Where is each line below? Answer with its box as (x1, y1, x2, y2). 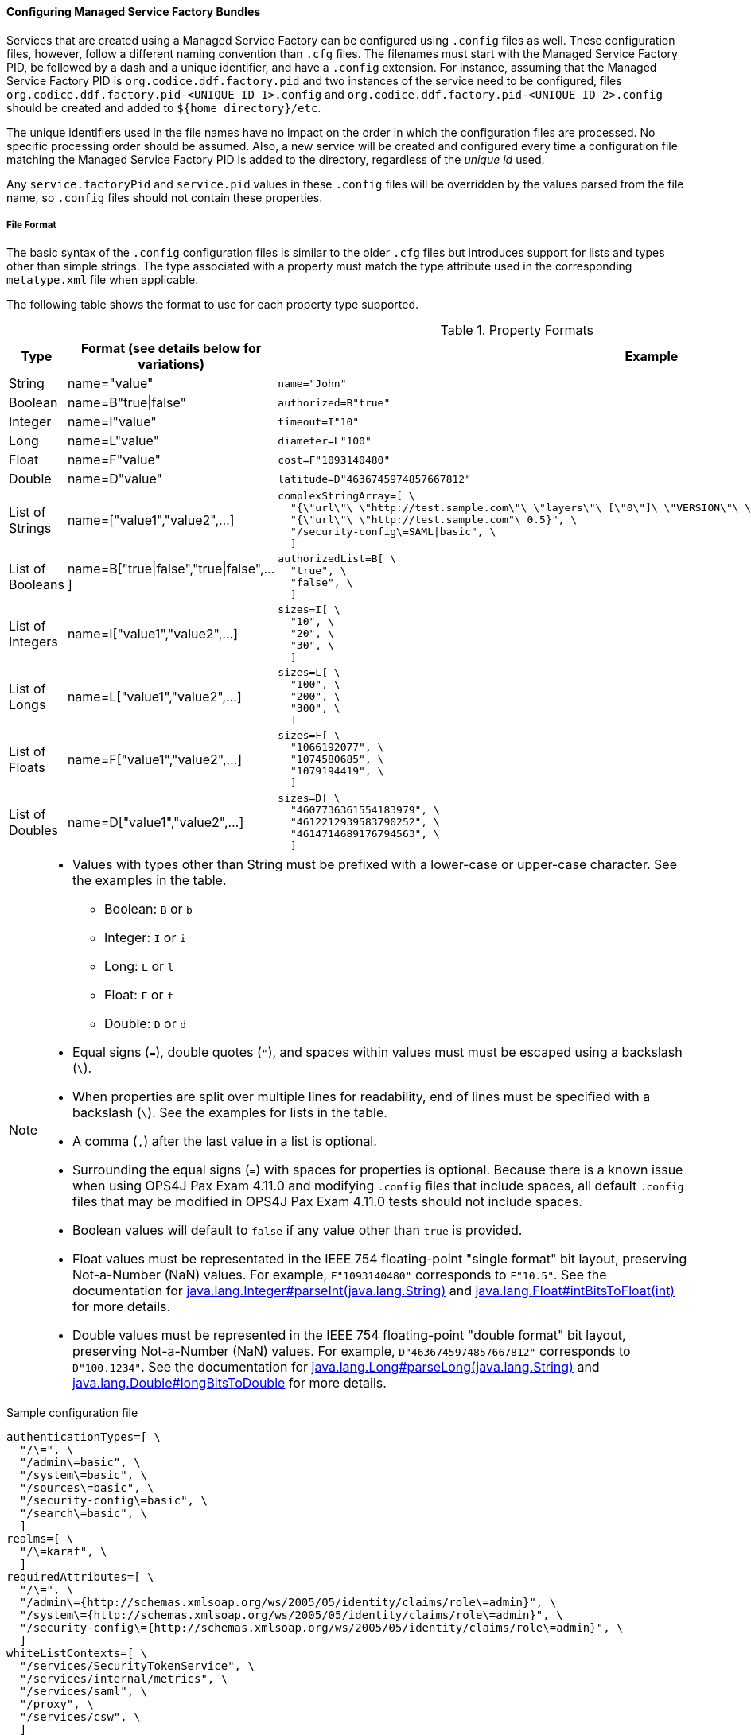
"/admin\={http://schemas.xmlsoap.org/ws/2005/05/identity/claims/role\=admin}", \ (19, 1596, 557, 1609)
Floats (9, 759, 45, 775)
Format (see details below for (80, 340, 262, 357)
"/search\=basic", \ (19, 1507, 148, 1520)
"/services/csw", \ (19, 1710, 141, 1724)
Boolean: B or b (104, 901, 193, 918)
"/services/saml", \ (19, 1685, 148, 1698)
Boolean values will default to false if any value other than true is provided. (72, 1222, 523, 1239)
